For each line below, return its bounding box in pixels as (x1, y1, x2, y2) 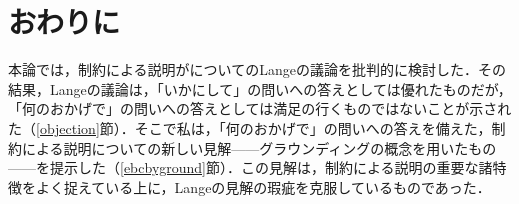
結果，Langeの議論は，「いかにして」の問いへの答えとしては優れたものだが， (8, 78, 512, 99)
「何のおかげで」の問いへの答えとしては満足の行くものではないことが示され (8, 98, 512, 119)
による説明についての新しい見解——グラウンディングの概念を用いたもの (21, 137, 497, 158)
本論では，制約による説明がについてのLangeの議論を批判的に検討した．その (8, 59, 506, 80)
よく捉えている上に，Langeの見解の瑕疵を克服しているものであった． (35, 176, 491, 197)
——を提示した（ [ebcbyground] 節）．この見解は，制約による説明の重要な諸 (8, 157, 493, 178)
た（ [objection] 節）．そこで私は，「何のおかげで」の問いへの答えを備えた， (8, 117, 492, 138)
